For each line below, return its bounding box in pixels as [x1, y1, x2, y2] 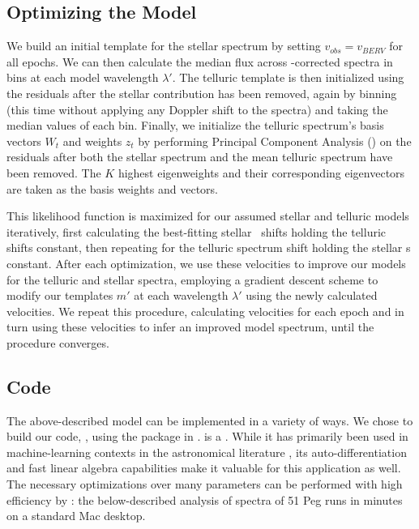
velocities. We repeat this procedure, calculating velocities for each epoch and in [6, 302, 404, 319]
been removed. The [6, 164, 101, 181]
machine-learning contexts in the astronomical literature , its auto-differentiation [6, 443, 407, 460]
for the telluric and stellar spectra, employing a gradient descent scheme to [6, 271, 378, 288]
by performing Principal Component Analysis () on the [138, 132, 412, 149]
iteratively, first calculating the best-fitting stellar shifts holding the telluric [6, 223, 387, 240]
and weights [62, 132, 122, 149]
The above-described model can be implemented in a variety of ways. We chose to [6, 412, 413, 429]
